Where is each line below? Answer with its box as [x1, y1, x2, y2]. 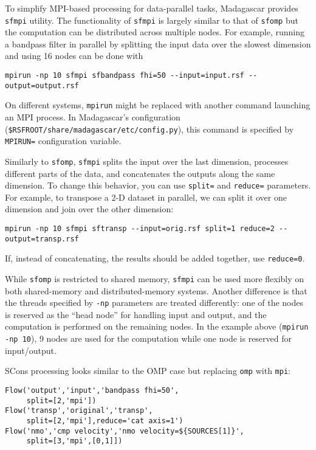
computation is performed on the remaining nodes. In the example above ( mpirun [5, 320, 309, 333]
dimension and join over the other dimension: [5, 202, 174, 215]
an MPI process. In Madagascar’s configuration [5, 111, 180, 123]
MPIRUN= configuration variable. [5, 134, 122, 147]
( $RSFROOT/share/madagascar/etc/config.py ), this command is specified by [5, 122, 294, 135]
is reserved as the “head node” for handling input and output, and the [5, 308, 267, 320]
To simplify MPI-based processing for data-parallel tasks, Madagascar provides [5, 2, 298, 14]
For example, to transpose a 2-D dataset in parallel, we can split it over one [5, 190, 287, 203]
